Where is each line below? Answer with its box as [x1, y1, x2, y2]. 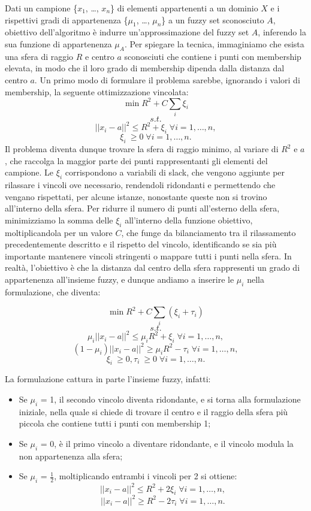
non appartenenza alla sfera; [19, 449, 123, 462]
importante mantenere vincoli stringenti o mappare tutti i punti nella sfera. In [5, 249, 292, 262]
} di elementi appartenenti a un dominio [110, 2, 258, 14]
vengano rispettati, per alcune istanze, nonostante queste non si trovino [5, 190, 267, 202]
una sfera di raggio [5, 50, 74, 62]
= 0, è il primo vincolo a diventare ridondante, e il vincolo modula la [40, 437, 294, 449]
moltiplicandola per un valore [5, 226, 113, 238]
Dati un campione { [5, 2, 78, 14]
